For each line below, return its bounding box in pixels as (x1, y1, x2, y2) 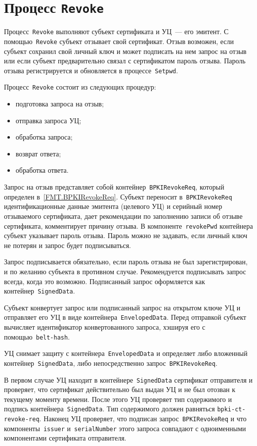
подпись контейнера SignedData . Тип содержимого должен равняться (4, 403, 215, 414)
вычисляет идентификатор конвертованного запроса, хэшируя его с (4, 322, 206, 332)
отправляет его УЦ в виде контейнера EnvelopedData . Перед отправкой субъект (4, 312, 247, 322)
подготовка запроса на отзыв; (15, 99, 104, 109)
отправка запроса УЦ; (15, 115, 82, 125)
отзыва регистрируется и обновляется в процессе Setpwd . (4, 65, 178, 75)
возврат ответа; (15, 148, 61, 158)
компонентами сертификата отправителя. (4, 433, 127, 443)
